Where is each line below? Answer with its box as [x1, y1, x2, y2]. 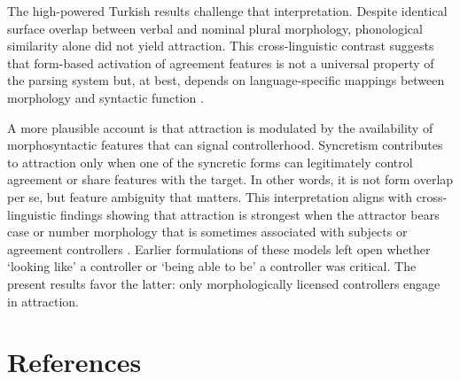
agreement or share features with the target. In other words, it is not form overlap [7, 170, 454, 189]
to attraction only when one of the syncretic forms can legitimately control [7, 152, 413, 171]
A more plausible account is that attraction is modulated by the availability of [7, 118, 433, 136]
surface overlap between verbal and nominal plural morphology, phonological [7, 19, 423, 37]
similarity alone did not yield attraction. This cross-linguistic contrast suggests [7, 36, 434, 55]
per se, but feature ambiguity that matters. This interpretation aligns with [7, 187, 413, 206]
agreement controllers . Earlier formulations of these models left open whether [7, 239, 431, 258]
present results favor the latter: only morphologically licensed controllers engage [7, 274, 441, 292]
